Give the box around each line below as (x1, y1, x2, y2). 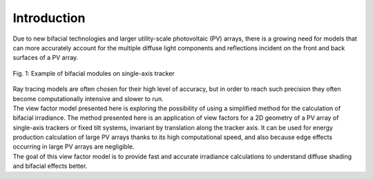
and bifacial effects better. (12, 162, 88, 170)
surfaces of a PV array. (12, 54, 79, 62)
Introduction (12, 10, 86, 25)
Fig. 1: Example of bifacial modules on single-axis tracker (12, 69, 175, 77)
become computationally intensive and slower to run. (12, 94, 164, 103)
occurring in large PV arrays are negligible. (12, 143, 135, 151)
